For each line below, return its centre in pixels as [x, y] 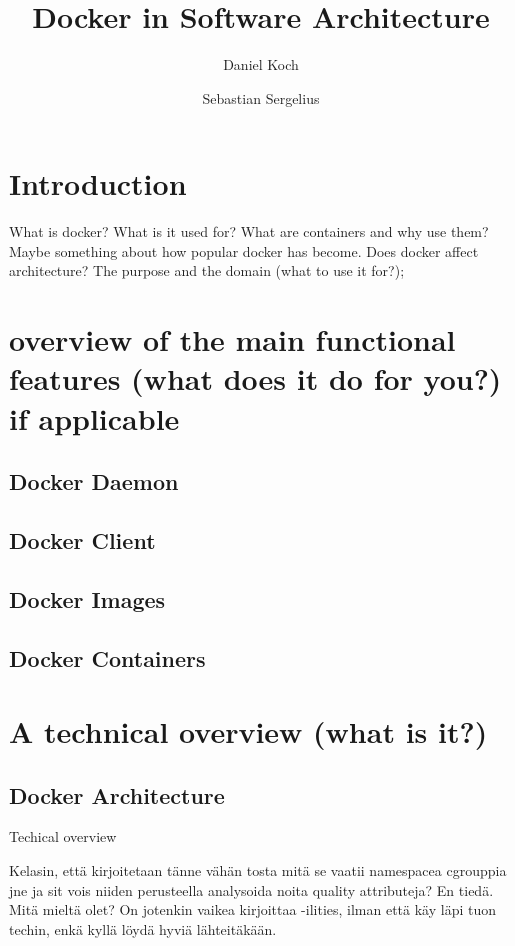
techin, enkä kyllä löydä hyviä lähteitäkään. [143, 928]
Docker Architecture [117, 794]
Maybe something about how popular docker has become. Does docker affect [244, 250]
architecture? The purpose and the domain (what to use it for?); [207, 270]
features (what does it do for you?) [255, 378]
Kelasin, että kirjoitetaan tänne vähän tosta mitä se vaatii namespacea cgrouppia [258, 870]
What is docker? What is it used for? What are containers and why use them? [249, 231]
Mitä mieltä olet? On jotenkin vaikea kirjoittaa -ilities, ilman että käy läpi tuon [253, 909]
